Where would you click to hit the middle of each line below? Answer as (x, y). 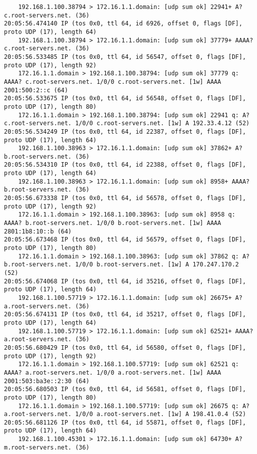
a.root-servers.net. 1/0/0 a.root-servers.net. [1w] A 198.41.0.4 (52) (125, 414)
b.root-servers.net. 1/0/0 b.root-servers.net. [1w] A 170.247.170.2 (122, 265)
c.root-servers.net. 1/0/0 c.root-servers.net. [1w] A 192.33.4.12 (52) (127, 123)
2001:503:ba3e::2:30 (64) (47, 381)
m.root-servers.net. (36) (47, 447)
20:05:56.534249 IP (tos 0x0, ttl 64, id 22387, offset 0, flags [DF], (125, 131)
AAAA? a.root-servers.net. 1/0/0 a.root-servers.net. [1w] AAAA (113, 372)
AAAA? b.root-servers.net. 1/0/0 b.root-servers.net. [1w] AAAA (113, 223)
